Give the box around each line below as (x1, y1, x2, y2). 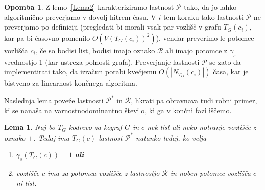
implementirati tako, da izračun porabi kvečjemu (4, 66, 157, 77)
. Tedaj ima (33, 132, 69, 143)
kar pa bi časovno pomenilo (4, 32, 90, 43)
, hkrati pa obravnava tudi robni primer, (131, 95, 257, 105)
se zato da (209, 56, 241, 67)
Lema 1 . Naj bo (4, 122, 56, 132)
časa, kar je (213, 66, 249, 77)
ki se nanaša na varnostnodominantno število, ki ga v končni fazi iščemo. (4, 104, 232, 115)
